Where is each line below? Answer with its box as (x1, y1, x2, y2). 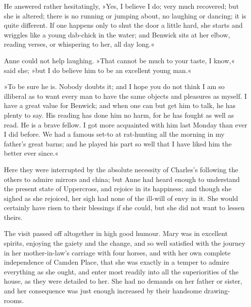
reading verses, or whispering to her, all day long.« (4, 39, 155, 49)
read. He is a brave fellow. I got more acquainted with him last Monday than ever (4, 119, 248, 129)
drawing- (204, 286, 230, 296)
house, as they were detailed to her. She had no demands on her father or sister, (4, 276, 242, 286)
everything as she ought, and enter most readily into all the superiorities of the (4, 266, 239, 276)
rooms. (4, 295, 24, 305)
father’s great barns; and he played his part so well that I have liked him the (4, 138, 232, 148)
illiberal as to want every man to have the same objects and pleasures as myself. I (4, 90, 247, 101)
